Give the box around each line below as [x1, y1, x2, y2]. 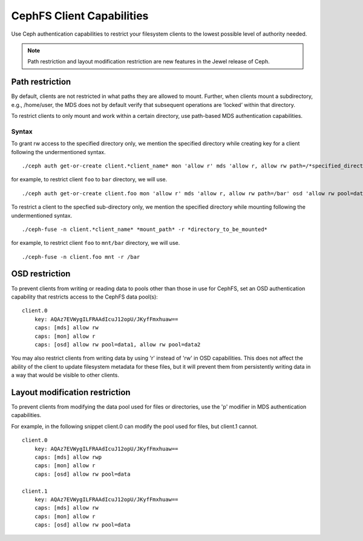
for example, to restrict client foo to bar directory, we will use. [11, 176, 168, 183]
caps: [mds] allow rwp [34, 453, 102, 461]
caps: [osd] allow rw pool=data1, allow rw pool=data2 [34, 341, 201, 348]
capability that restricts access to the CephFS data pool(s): [11, 293, 159, 300]
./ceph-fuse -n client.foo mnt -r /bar [22, 253, 140, 260]
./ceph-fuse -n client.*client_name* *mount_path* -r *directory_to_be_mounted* [22, 225, 268, 233]
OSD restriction [11, 269, 71, 279]
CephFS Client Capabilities [11, 9, 149, 22]
